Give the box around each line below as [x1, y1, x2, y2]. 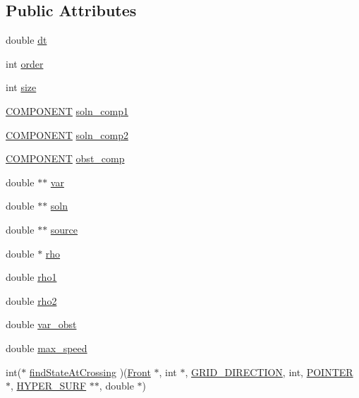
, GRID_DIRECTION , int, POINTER [185, 364, 353, 379]
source [50, 222, 78, 236]
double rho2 [6, 293, 57, 308]
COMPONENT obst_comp [6, 151, 125, 166]
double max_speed [6, 340, 87, 355]
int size [6, 80, 37, 95]
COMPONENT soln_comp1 [6, 103, 128, 118]
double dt [6, 32, 47, 47]
